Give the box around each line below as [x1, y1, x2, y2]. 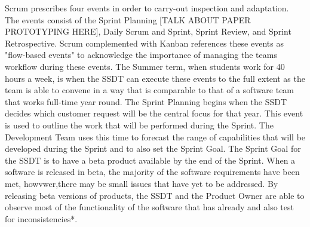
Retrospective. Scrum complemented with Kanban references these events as [5, 36, 284, 49]
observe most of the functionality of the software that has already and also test [5, 201, 294, 213]
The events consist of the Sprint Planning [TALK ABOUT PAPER [5, 13, 251, 26]
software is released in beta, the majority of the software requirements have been [5, 165, 300, 178]
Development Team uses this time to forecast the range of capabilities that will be [5, 130, 306, 143]
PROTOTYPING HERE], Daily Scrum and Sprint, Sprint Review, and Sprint [5, 25, 291, 38]
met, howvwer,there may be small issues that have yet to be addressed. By [5, 177, 278, 189]
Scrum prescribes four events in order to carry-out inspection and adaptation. [5, 2, 289, 14]
